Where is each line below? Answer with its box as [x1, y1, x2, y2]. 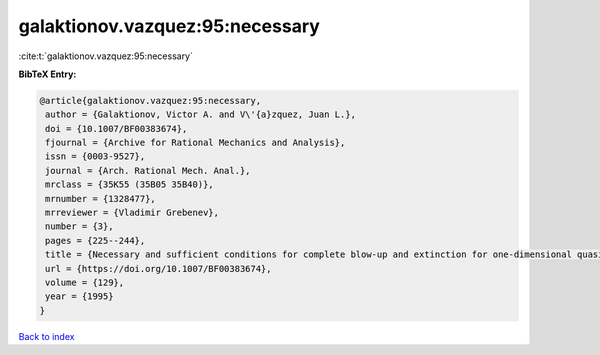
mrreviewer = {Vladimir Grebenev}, [45, 207, 220, 219]
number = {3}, [45, 221, 114, 232]
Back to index [18, 330, 75, 342]
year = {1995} [45, 291, 114, 302]
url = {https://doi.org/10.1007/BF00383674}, [45, 263, 272, 274]
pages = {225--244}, [45, 235, 146, 246]
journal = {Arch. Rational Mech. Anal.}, [45, 165, 251, 176]
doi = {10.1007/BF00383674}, [45, 123, 188, 134]
